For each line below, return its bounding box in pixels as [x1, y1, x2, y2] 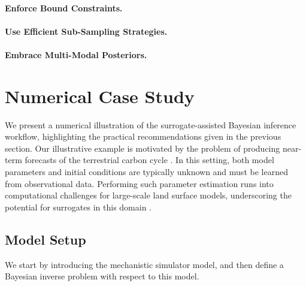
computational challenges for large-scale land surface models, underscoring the [5, 189, 292, 201]
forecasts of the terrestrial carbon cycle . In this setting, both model [25, 153, 274, 166]
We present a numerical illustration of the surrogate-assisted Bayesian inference [5, 118, 296, 131]
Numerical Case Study [5, 83, 195, 108]
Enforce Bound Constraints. [5, 1, 123, 14]
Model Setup [5, 230, 86, 248]
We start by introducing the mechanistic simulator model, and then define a [5, 258, 284, 270]
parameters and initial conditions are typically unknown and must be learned [5, 165, 288, 178]
